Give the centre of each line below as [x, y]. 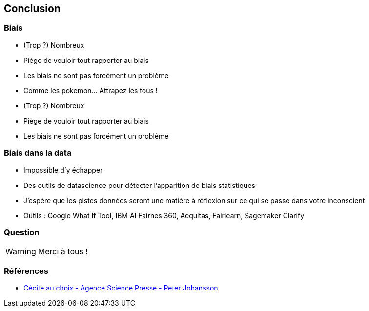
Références [26, 271]
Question [22, 232]
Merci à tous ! [63, 252]
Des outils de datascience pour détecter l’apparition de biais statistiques [139, 185]
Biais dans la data [38, 153]
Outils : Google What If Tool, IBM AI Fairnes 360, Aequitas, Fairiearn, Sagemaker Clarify [164, 215]
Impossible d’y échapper [63, 170]
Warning [21, 252]
